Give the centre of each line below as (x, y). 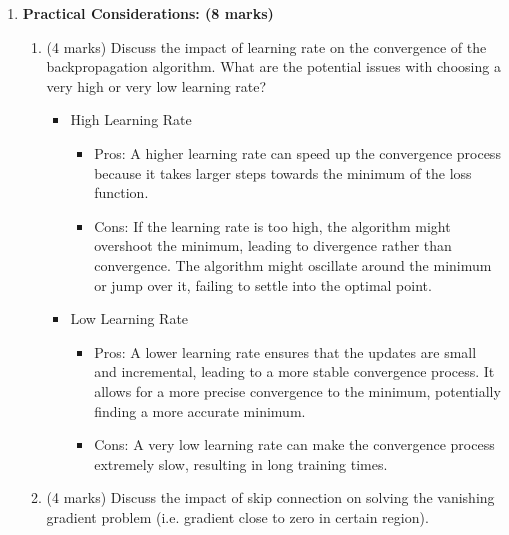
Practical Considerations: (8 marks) (148, 13)
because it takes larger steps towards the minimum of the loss (283, 172)
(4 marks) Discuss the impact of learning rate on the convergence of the (266, 46)
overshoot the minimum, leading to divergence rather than (273, 245)
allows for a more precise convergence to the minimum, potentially (297, 390)
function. (121, 192)
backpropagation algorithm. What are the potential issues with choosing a (273, 66)
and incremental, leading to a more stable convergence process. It (294, 371)
